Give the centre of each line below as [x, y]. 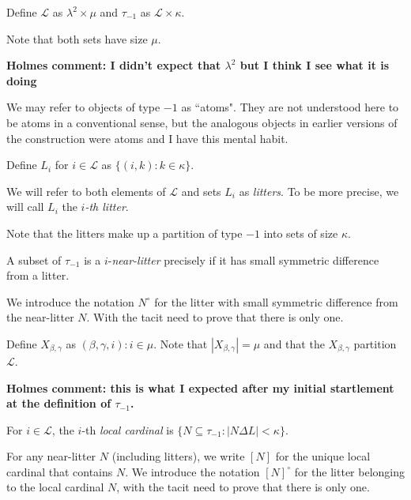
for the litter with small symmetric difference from [276, 301]
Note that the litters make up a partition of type [124, 233]
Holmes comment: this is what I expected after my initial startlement [200, 387]
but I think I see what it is [315, 65]
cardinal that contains [60, 471]
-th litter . [107, 207]
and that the [294, 343]
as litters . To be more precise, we [319, 191]
